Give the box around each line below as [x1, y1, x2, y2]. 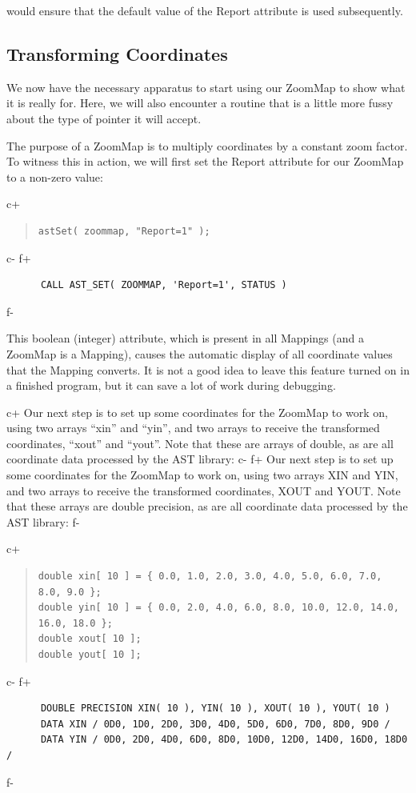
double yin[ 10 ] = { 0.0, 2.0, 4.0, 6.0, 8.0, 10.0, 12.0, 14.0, [38, 602, 399, 614]
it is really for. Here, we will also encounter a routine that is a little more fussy [6, 94, 394, 111]
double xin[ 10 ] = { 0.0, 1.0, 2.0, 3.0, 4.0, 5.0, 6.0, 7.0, [38, 571, 382, 583]
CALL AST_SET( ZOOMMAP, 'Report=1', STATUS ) [40, 279, 287, 291]
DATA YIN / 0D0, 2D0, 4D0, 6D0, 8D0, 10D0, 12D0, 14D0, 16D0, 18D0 [40, 734, 408, 746]
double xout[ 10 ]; [38, 633, 142, 645]
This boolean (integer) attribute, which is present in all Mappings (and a [6, 330, 364, 346]
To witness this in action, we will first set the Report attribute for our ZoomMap [6, 153, 404, 170]
